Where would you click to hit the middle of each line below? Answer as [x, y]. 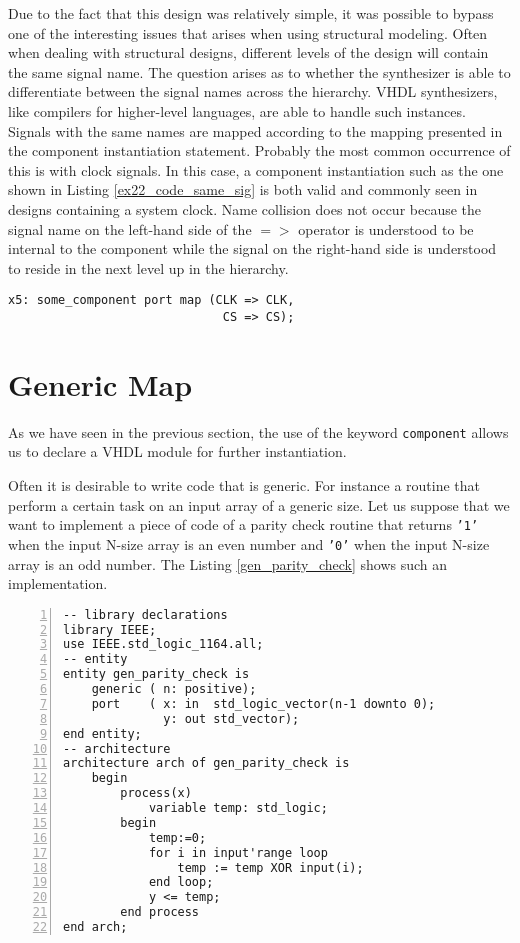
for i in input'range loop [238, 852]
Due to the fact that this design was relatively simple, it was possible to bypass [251, 13]
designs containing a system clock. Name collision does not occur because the [245, 208]
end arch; [95, 927]
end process [160, 912]
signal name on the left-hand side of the [130, 228]
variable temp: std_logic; [238, 808]
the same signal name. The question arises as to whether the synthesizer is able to [259, 71]
